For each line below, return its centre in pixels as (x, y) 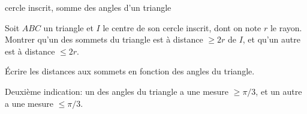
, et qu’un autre (271, 39)
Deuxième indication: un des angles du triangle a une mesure (117, 91)
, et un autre (279, 91)
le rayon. (286, 27)
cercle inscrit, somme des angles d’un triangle (88, 7)
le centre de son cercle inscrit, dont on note (182, 27)
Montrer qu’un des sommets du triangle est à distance (104, 39)
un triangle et (68, 27)
